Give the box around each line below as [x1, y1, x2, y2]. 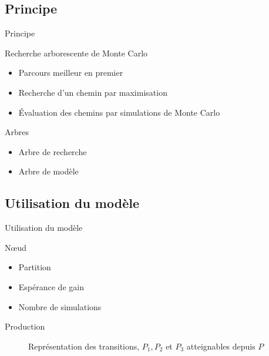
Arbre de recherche [18, 145, 87, 157]
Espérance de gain [18, 280, 84, 293]
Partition [18, 261, 51, 273]
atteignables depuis [186, 340, 255, 352]
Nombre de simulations [18, 300, 102, 313]
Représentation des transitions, [28, 340, 140, 352]
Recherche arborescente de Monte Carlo [5, 46, 148, 59]
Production [5, 320, 45, 333]
